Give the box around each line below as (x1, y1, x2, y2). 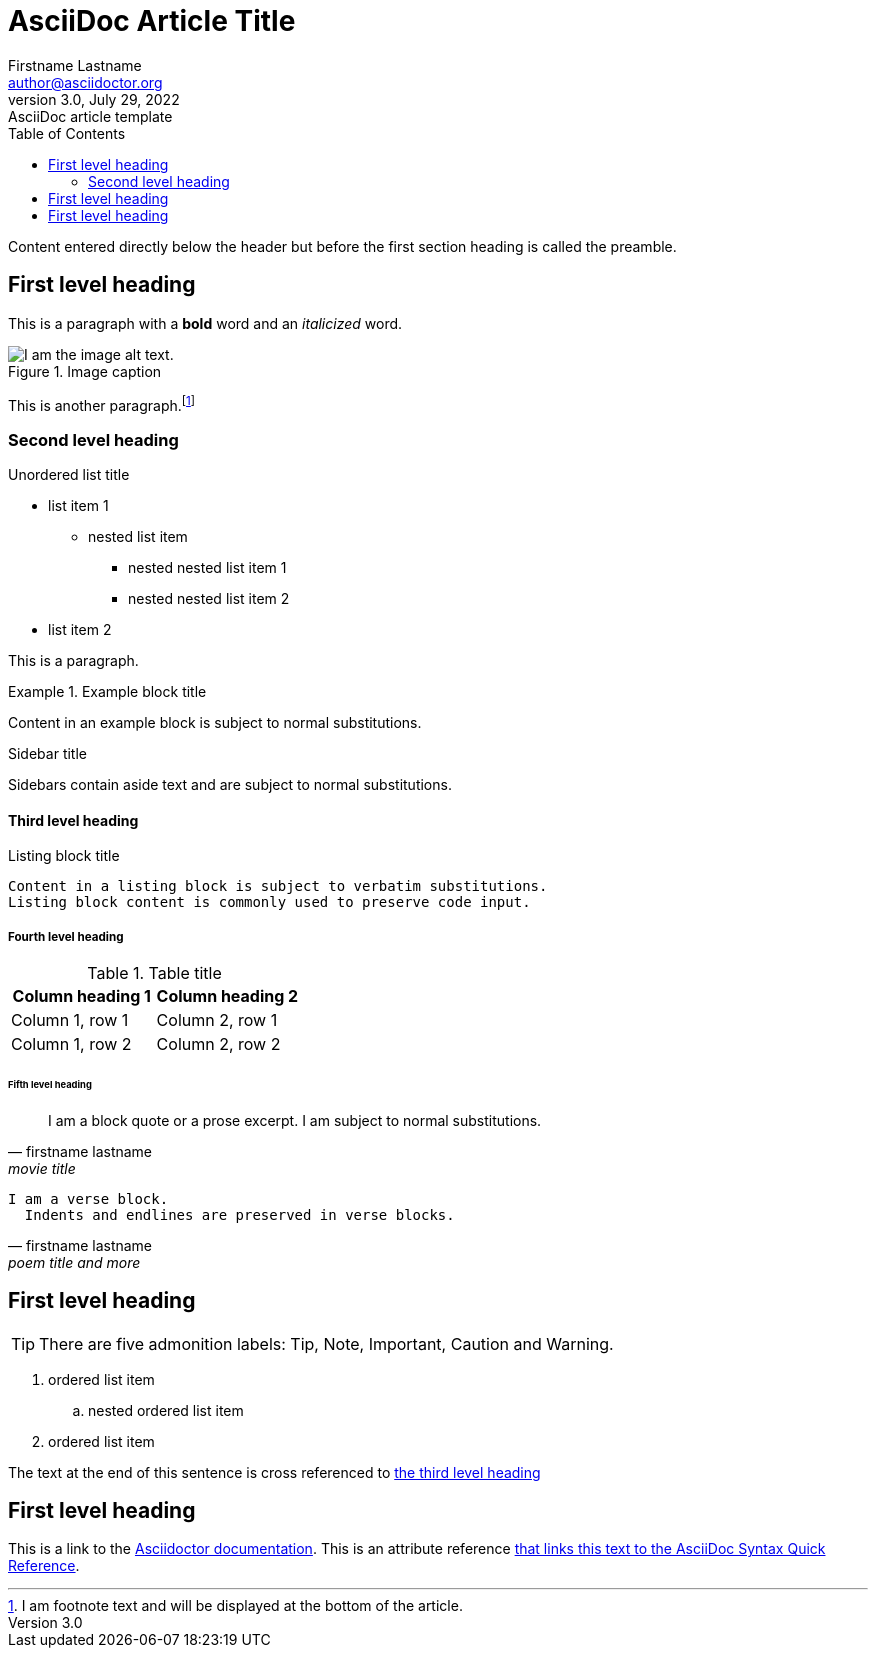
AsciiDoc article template (8, 107, 173, 125)
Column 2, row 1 (156, 1010, 278, 1030)
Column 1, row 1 (11, 1010, 129, 1030)
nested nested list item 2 (128, 590, 290, 607)
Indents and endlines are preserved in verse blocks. (24, 1206, 455, 1223)
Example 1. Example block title (8, 683, 207, 700)
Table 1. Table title (87, 963, 222, 983)
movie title (8, 1159, 76, 1177)
